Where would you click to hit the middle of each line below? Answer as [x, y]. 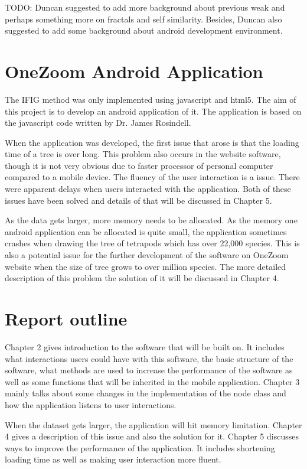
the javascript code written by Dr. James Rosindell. [98, 123]
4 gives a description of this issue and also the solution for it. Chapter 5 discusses [152, 436]
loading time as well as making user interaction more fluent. [113, 459]
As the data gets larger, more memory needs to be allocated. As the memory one [151, 220]
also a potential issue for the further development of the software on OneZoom [147, 255]
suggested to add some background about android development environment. [144, 30]
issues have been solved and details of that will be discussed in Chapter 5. [138, 200]
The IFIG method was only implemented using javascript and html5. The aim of [151, 99]
